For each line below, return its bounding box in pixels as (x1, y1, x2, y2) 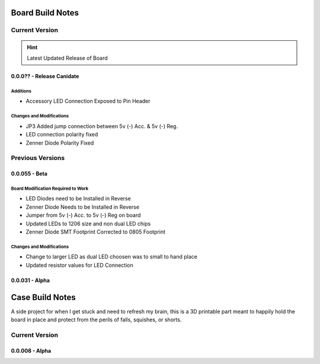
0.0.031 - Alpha (11, 276, 50, 284)
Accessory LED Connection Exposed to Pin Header (25, 98, 151, 105)
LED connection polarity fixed (25, 131, 98, 138)
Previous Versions (11, 154, 65, 162)
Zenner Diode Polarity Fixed (25, 139, 94, 146)
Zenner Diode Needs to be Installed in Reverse (25, 203, 139, 210)
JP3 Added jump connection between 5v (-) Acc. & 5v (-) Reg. (25, 122, 178, 130)
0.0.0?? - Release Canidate (11, 72, 79, 79)
